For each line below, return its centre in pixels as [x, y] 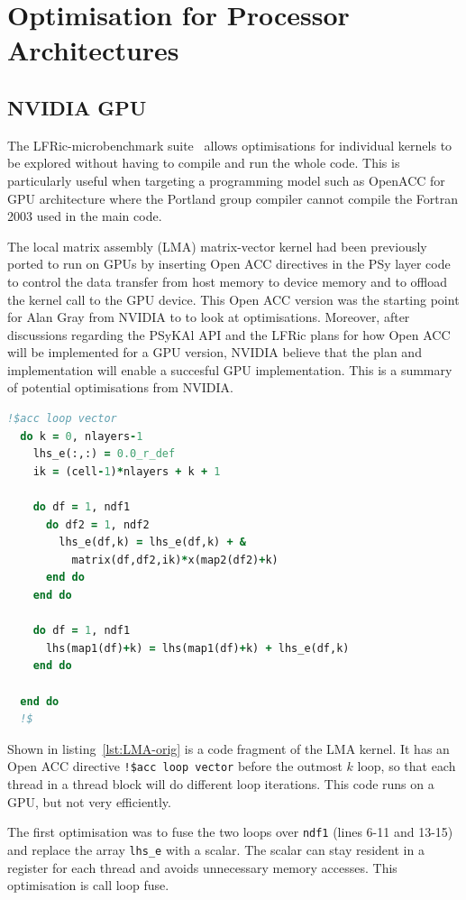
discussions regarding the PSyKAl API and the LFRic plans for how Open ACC [229, 334]
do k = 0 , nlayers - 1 [82, 436]
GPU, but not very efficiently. [89, 801]
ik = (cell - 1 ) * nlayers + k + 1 [127, 471]
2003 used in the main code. [85, 216]
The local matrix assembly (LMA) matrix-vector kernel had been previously [217, 246]
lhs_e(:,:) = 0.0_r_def [104, 454]
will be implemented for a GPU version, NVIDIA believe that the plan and [215, 352]
